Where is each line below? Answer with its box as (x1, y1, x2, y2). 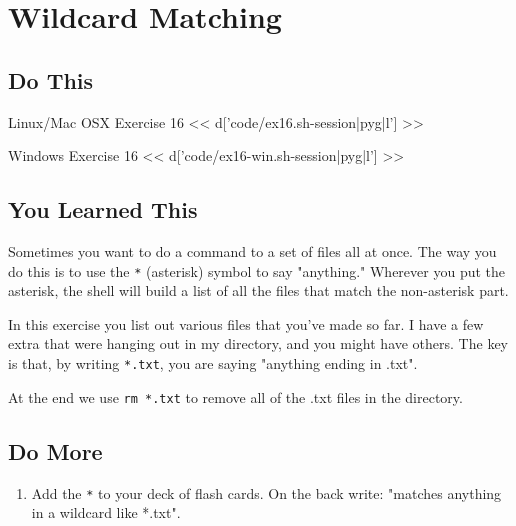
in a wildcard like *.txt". (31, 502, 181, 523)
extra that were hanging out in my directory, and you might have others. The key (8, 333, 508, 354)
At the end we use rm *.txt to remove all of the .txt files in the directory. (8, 386, 463, 407)
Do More (8, 435, 103, 466)
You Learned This (8, 194, 198, 225)
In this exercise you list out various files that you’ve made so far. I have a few (8, 313, 484, 334)
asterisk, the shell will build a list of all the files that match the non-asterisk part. (8, 280, 509, 301)
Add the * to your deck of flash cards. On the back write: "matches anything (31, 482, 502, 503)
